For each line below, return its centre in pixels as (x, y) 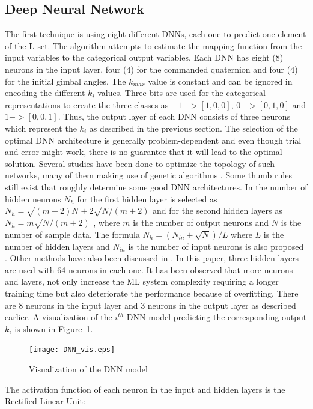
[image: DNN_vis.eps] (72, 350)
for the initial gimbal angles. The (65, 81)
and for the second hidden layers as (217, 211)
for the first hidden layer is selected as (147, 198)
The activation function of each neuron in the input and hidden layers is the (145, 389)
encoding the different (45, 93)
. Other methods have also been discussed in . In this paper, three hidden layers (152, 258)
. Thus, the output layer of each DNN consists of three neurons (174, 116)
